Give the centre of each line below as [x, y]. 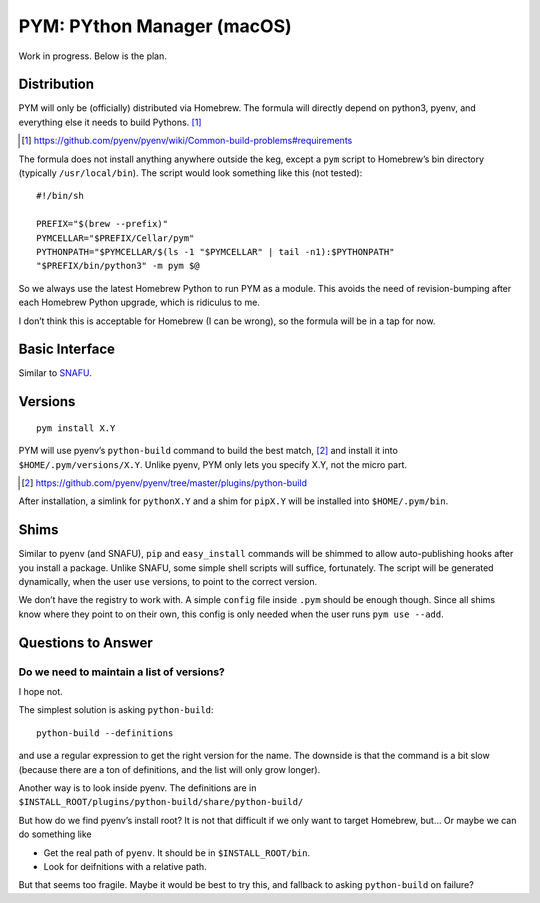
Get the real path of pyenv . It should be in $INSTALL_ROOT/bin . [176, 852]
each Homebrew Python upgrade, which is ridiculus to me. [139, 302]
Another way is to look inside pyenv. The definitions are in [137, 787]
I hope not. [41, 692]
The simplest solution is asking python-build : [116, 710]
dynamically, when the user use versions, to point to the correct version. [168, 582]
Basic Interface [66, 349]
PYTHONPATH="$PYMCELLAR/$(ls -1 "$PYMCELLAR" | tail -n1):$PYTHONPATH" [215, 251]
